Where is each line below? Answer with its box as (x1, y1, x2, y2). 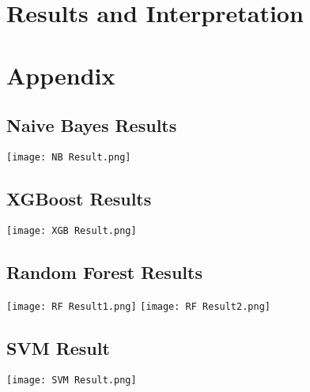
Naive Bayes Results (6, 113, 177, 138)
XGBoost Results (6, 187, 152, 210)
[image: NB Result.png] (6, 151, 131, 163)
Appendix (6, 58, 115, 91)
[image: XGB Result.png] (6, 224, 137, 236)
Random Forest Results (6, 259, 202, 284)
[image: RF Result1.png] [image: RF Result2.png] (6, 300, 270, 312)
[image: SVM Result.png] (6, 374, 137, 386)
